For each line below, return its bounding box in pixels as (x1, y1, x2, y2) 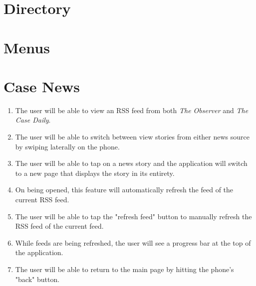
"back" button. (15, 274, 60, 284)
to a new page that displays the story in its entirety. (15, 167, 175, 178)
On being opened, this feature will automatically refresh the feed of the (15, 184, 234, 195)
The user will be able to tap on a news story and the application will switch (15, 158, 248, 168)
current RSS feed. (15, 194, 69, 205)
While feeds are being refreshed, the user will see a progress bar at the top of (15, 237, 251, 248)
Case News (3, 76, 80, 96)
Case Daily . (15, 115, 51, 125)
